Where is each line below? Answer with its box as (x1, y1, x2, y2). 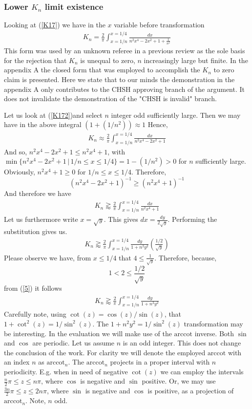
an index (4, 357, 30, 367)
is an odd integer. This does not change (123, 338, 241, 348)
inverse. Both (194, 328, 234, 338)
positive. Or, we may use (142, 376, 216, 386)
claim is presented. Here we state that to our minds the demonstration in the (4, 74, 235, 84)
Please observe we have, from (4, 252, 91, 262)
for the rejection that (4, 55, 67, 65)
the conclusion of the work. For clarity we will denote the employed (4, 347, 206, 357)
